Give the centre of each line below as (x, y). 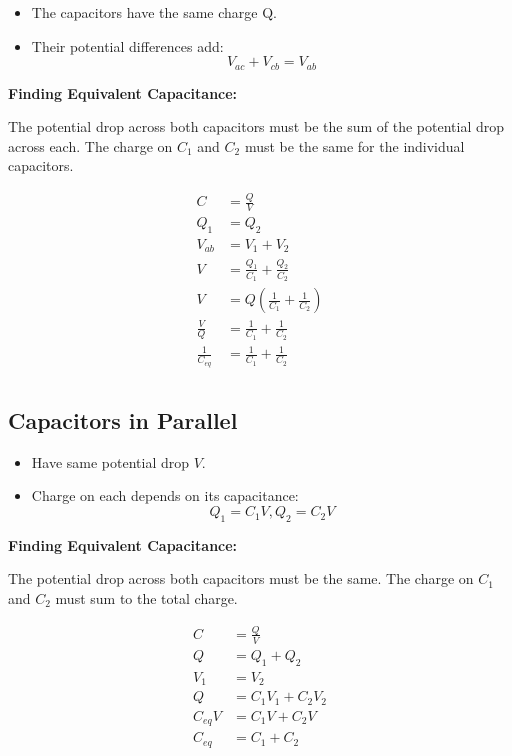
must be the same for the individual (354, 145)
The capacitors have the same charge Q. (154, 12)
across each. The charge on (90, 145)
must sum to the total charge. (146, 598)
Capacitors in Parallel (123, 420)
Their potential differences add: (127, 45)
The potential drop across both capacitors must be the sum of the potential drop (256, 126)
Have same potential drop (110, 461)
